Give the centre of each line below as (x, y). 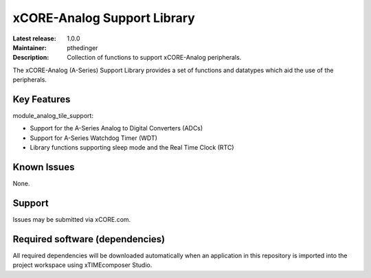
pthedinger (82, 47)
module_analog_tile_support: (53, 116)
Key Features (42, 99)
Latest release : (34, 38)
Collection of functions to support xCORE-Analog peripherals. (154, 58)
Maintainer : (30, 47)
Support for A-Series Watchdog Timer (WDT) (94, 138)
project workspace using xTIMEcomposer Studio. (82, 265)
